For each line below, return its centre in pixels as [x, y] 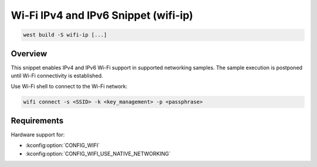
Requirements [37, 120]
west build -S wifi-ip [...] [65, 35]
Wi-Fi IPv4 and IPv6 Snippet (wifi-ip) [102, 15]
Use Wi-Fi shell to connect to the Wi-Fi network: [69, 86]
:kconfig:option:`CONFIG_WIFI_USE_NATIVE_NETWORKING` [98, 154]
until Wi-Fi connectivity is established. [57, 76]
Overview [29, 54]
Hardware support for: [38, 134]
